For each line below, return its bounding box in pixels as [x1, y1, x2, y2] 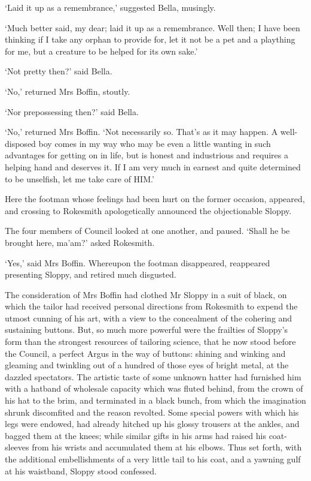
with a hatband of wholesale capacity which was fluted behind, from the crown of [5, 382, 303, 395]
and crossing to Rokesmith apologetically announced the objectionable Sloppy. [5, 204, 292, 217]
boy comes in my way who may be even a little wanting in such [38, 137, 271, 149]
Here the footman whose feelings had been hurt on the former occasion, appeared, [5, 193, 305, 205]
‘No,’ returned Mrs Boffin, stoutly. [5, 85, 130, 97]
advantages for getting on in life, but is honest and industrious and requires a [5, 149, 288, 161]
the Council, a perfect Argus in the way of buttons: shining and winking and [5, 347, 286, 359]
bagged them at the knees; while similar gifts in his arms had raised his [5, 429, 266, 441]
